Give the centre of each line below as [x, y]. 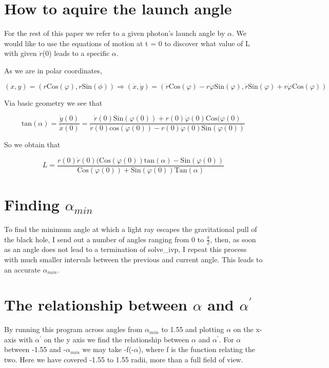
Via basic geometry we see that [53, 102]
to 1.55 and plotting [193, 329]
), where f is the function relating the [197, 349]
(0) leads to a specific [76, 53]
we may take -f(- [108, 349]
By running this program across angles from [73, 329]
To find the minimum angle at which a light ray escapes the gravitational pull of [131, 229]
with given [21, 53]
